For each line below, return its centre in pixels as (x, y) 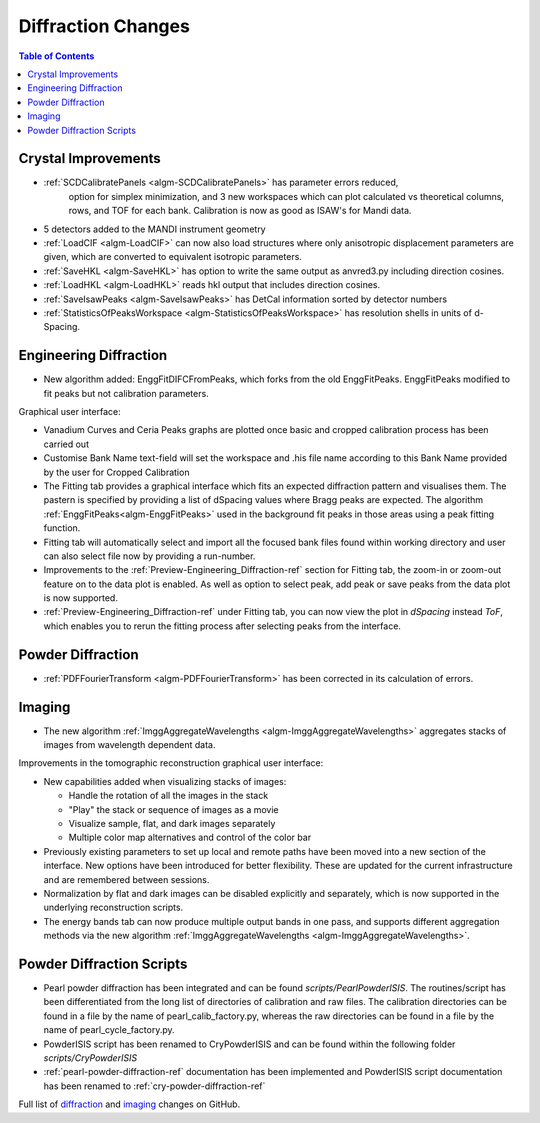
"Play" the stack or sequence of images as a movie (173, 809)
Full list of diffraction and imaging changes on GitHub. (129, 1104)
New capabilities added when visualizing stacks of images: (165, 781)
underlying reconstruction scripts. (113, 907)
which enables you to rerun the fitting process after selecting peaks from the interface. (222, 626)
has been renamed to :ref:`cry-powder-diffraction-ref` (154, 1086)
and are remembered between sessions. (126, 879)
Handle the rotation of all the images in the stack (168, 796)
